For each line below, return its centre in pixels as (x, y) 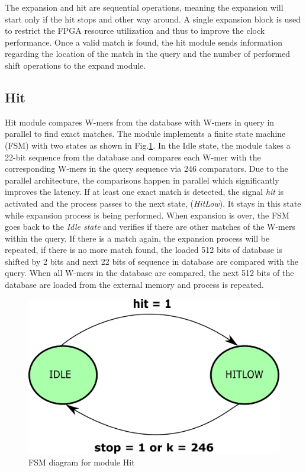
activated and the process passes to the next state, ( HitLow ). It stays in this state (153, 203)
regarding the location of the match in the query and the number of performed (148, 54)
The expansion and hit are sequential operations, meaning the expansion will (144, 7)
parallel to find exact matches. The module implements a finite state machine (145, 134)
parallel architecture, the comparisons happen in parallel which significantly (142, 180)
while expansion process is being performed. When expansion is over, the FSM (147, 215)
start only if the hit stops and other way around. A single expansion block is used (153, 19)
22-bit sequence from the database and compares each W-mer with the (133, 157)
